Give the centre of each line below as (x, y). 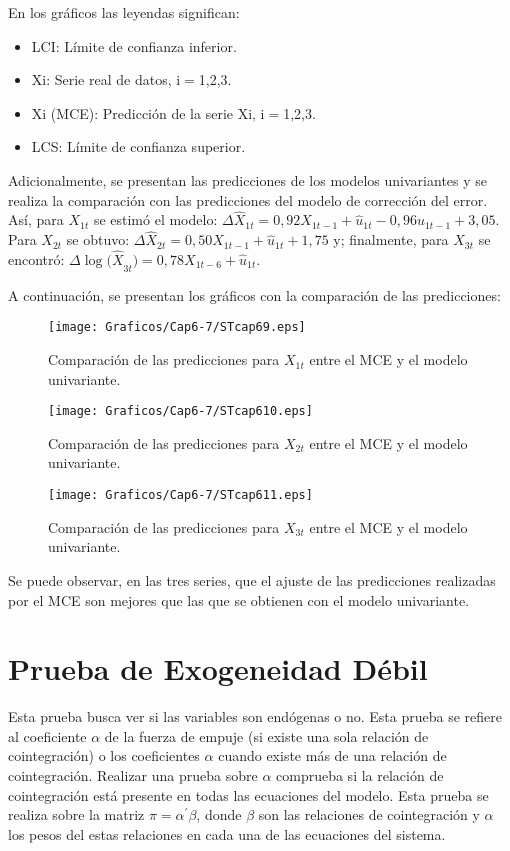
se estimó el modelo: (155, 219)
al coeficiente (47, 735)
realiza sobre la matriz (76, 814)
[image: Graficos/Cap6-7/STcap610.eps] (180, 411)
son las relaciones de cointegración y (369, 814)
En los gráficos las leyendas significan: (124, 12)
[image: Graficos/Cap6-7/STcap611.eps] (180, 495)
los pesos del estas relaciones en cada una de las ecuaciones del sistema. (227, 833)
